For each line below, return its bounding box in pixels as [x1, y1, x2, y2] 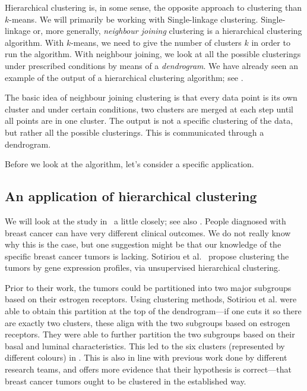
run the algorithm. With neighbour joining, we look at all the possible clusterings [5, 48, 301, 60]
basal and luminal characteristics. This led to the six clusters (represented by [5, 339, 285, 352]
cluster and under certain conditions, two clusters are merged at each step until [5, 102, 293, 115]
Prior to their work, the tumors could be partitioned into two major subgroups [5, 281, 292, 293]
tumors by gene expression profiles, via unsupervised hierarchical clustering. [5, 261, 281, 274]
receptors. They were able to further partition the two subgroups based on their [5, 328, 295, 340]
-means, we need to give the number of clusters [71, 36, 242, 48]
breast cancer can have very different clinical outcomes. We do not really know [5, 226, 291, 239]
